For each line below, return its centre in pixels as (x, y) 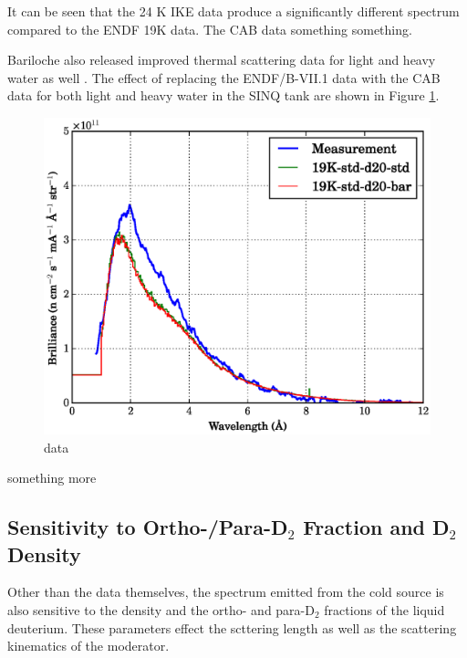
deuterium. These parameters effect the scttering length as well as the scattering (232, 627)
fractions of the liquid (384, 609)
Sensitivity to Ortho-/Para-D (148, 527)
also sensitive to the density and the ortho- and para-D (161, 609)
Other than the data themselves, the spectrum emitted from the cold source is (226, 592)
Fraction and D (376, 527)
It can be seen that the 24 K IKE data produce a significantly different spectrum (233, 11)
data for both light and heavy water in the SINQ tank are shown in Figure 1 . (223, 95)
